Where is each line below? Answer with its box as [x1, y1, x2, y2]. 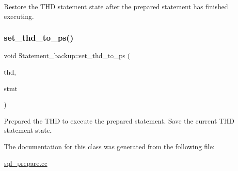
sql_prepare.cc [4, 157, 48, 168]
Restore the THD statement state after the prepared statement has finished [4, 1, 228, 11]
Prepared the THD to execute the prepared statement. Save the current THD [4, 115, 235, 125]
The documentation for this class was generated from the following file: [4, 141, 215, 151]
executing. [4, 11, 34, 21]
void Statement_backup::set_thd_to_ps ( [4, 50, 130, 61]
